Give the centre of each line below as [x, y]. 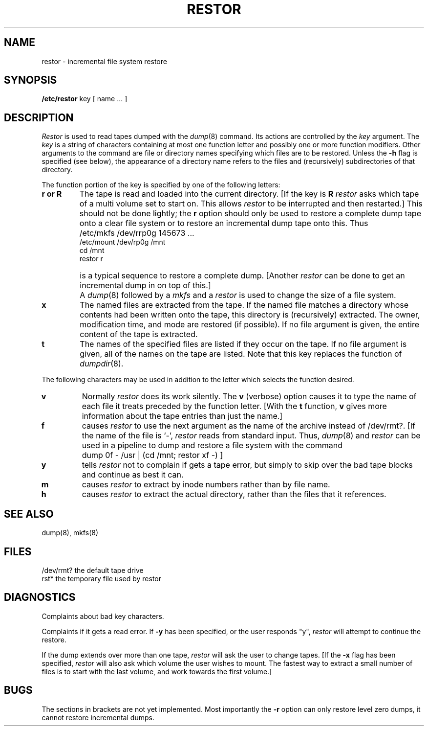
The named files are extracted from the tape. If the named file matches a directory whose [244, 305]
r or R [52, 194]
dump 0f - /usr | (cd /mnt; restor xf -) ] [152, 455]
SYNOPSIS [31, 80]
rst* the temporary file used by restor [102, 578]
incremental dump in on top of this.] [145, 285]
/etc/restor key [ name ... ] [85, 99]
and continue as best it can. [133, 475]
